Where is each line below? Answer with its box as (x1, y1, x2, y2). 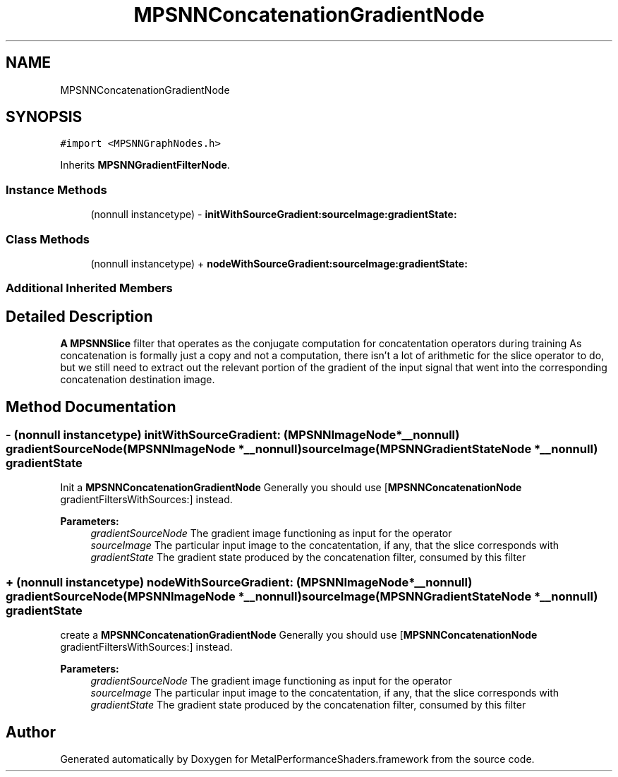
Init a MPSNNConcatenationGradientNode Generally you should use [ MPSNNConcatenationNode (60, 481, 522, 494)
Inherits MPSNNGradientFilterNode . (60, 159, 230, 171)
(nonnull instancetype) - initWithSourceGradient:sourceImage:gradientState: (90, 208, 457, 221)
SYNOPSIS (6, 108, 83, 126)
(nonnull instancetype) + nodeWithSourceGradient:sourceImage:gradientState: (90, 257, 468, 270)
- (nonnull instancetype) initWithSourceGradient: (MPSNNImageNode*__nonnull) (6, 428, 460, 442)
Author (6, 723, 56, 741)
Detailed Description (6, 307, 153, 325)
